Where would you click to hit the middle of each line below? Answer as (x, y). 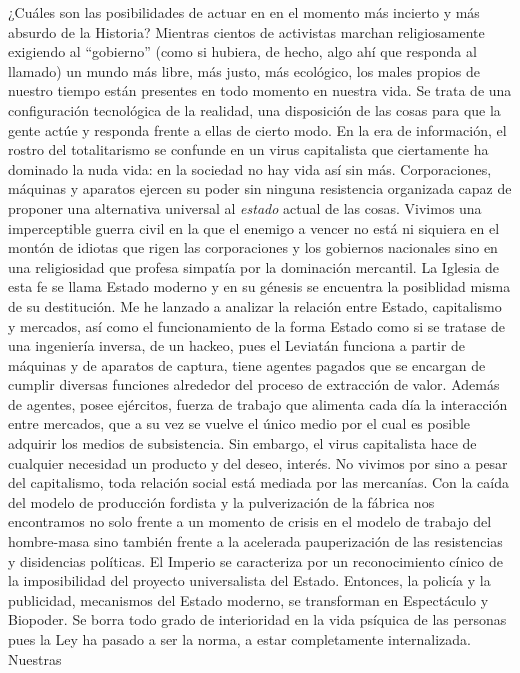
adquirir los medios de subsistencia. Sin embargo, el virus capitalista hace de (242, 443)
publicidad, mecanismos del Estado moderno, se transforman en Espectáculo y (248, 599)
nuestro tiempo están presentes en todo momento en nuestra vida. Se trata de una (260, 90)
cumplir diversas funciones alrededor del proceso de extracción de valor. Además (254, 384)
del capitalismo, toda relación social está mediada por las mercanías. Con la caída (258, 482)
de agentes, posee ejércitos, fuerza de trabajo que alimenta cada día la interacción (258, 403)
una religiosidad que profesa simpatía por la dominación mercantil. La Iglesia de (254, 266)
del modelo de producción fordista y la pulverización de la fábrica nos (221, 501)
